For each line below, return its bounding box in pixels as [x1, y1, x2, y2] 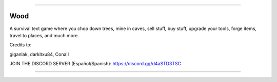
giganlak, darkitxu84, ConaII [9, 51, 69, 57]
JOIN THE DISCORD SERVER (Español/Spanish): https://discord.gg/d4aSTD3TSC [9, 61, 182, 67]
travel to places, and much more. [9, 32, 80, 38]
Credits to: [9, 42, 32, 48]
